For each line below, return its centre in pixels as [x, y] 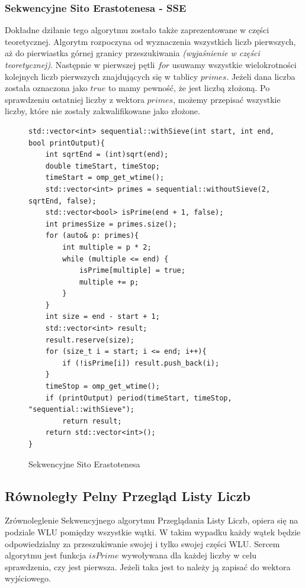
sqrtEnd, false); [62, 201]
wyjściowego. [28, 578]
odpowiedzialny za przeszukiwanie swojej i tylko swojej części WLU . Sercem [142, 543]
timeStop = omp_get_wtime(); [102, 387]
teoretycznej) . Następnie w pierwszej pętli [80, 64]
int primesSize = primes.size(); [111, 224]
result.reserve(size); [90, 340]
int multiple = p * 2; [107, 247]
